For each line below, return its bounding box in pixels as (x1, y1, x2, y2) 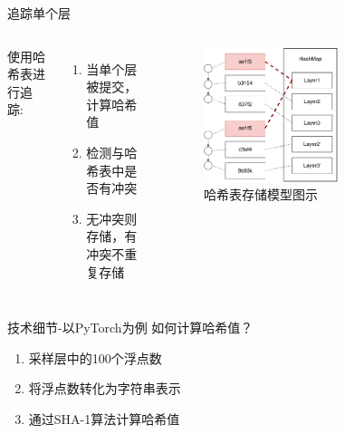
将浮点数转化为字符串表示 (28, 379, 181, 398)
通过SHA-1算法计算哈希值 (28, 409, 180, 428)
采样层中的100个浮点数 (28, 348, 162, 367)
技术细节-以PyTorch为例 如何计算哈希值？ (7, 318, 254, 337)
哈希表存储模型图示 (204, 185, 319, 204)
